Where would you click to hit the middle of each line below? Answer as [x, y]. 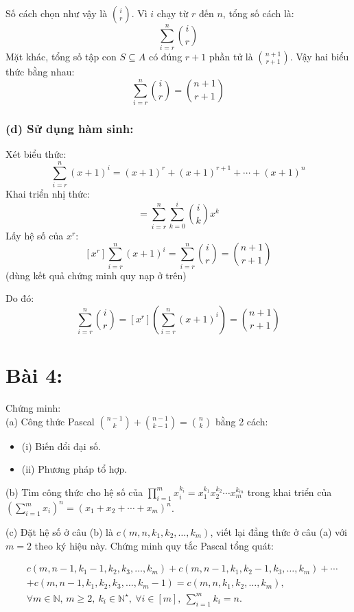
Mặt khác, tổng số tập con [61, 57]
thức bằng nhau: [40, 72]
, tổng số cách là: [258, 13]
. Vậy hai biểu [319, 57]
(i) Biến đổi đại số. [61, 446]
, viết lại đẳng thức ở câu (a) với [279, 532]
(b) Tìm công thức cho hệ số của [74, 492]
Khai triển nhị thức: [48, 193]
